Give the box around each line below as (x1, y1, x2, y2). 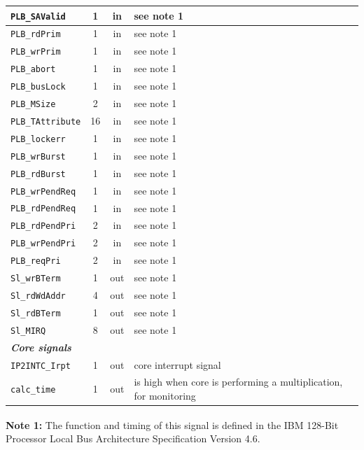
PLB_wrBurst (10, 151, 66, 162)
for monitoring (134, 388, 196, 403)
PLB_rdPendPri (10, 221, 76, 232)
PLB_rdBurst (10, 169, 66, 179)
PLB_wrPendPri (10, 239, 76, 249)
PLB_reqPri (10, 256, 61, 267)
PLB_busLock (10, 82, 66, 92)
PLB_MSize (10, 99, 56, 110)
